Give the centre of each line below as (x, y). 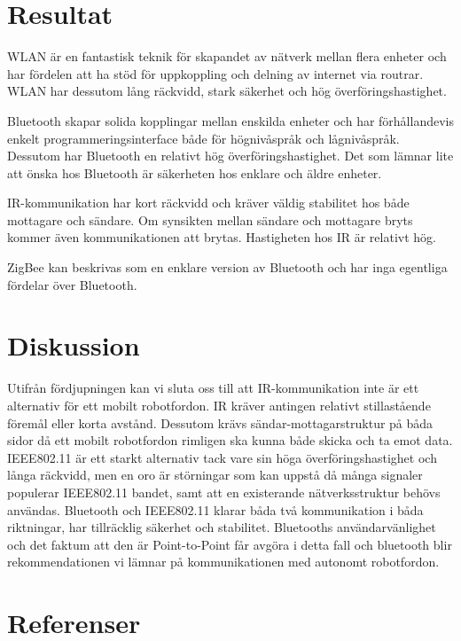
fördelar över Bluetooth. (72, 284)
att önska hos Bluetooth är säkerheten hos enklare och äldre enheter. (195, 172)
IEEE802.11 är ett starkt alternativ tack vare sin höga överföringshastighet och (222, 457)
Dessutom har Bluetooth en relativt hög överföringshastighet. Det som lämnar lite (230, 156)
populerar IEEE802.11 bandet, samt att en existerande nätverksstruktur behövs (224, 492)
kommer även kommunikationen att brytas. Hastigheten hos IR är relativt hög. (222, 237)
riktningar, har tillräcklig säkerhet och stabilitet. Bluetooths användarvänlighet (222, 527)
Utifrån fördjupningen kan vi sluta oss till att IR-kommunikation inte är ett (213, 388)
